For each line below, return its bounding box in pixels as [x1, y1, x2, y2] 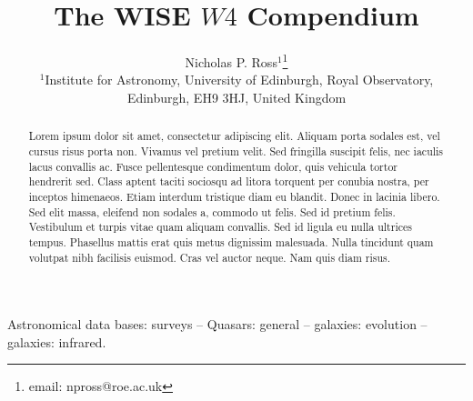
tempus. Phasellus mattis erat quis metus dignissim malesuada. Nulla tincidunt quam [28, 234, 434, 249]
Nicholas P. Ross [185, 52, 277, 71]
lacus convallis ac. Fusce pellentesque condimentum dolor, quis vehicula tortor [28, 158, 398, 174]
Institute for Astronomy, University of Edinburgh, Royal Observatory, [45, 70, 434, 89]
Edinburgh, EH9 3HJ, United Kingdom [126, 87, 347, 106]
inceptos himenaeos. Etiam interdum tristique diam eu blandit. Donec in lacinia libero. [28, 188, 440, 204]
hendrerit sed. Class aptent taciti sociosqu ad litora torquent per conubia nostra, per [28, 174, 429, 189]
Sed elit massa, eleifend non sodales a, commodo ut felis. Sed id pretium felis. [28, 204, 396, 219]
